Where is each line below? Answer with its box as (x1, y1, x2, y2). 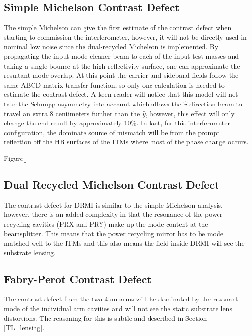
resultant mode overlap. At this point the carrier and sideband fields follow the (4, 70, 239, 80)
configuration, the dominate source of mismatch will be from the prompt (4, 127, 220, 137)
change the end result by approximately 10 (4, 118, 131, 128)
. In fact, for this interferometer (136, 118, 230, 128)
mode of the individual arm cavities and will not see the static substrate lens (4, 303, 232, 314)
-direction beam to (187, 98, 242, 108)
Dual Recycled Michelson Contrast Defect (4, 177, 219, 192)
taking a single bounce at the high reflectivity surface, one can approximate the (4, 60, 240, 71)
